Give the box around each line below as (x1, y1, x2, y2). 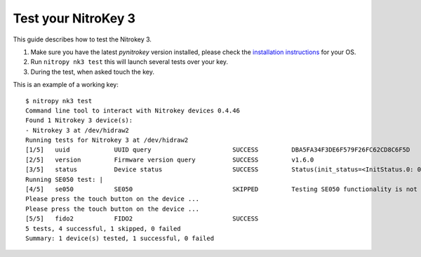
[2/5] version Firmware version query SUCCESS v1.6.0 (25, 155, 314, 164)
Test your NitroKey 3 (13, 11, 136, 26)
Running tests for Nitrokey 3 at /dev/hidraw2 (25, 136, 189, 144)
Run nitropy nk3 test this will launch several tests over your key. (30, 58, 228, 66)
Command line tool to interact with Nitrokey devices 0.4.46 (25, 106, 240, 114)
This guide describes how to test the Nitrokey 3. (13, 35, 152, 44)
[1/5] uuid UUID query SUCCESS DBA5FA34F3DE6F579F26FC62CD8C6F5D (25, 146, 410, 154)
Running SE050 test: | (25, 176, 104, 183)
